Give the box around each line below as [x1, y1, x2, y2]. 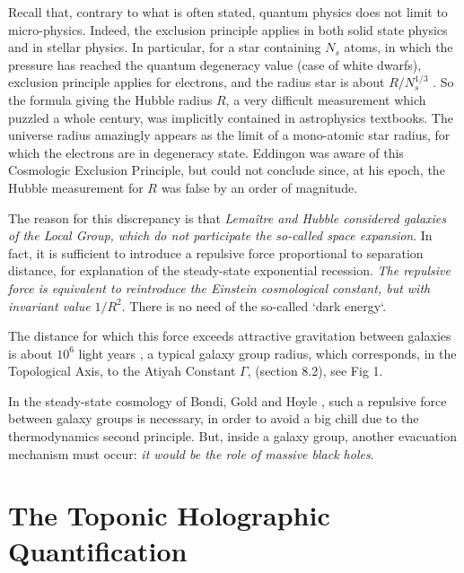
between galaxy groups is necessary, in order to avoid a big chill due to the [8, 409, 419, 428]
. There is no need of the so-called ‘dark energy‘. [121, 296, 387, 315]
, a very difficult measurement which [225, 90, 426, 109]
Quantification [8, 532, 188, 569]
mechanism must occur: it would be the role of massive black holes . [8, 444, 374, 463]
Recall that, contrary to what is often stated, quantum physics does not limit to [8, 3, 448, 21]
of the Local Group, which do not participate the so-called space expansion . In [8, 226, 433, 245]
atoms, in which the [344, 38, 453, 56]
